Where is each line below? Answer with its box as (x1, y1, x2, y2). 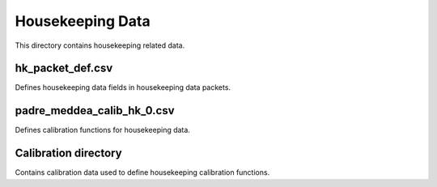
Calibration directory (15, 147, 122, 160)
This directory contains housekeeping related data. (15, 40, 185, 50)
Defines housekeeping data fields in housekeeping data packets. (15, 83, 231, 92)
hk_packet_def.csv (15, 62, 113, 75)
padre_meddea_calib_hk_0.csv (15, 104, 175, 117)
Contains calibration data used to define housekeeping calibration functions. (15, 168, 270, 177)
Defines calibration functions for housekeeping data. (15, 125, 190, 135)
